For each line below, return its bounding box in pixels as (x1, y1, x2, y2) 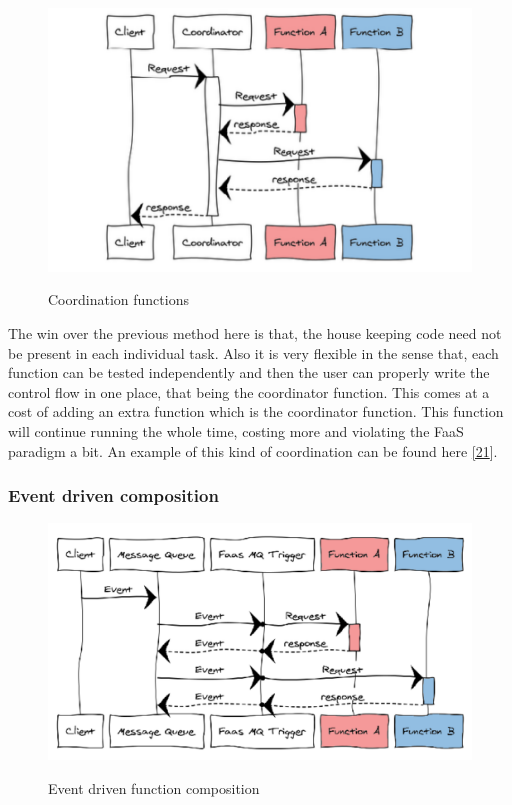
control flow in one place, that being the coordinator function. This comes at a (8, 381, 490, 402)
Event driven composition (8, 483, 219, 508)
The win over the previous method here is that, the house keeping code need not (8, 323, 502, 344)
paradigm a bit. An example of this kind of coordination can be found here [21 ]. (8, 440, 498, 461)
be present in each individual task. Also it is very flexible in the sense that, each (8, 342, 499, 363)
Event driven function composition (48, 777, 260, 798)
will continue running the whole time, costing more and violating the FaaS (8, 421, 464, 442)
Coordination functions (48, 289, 189, 310)
